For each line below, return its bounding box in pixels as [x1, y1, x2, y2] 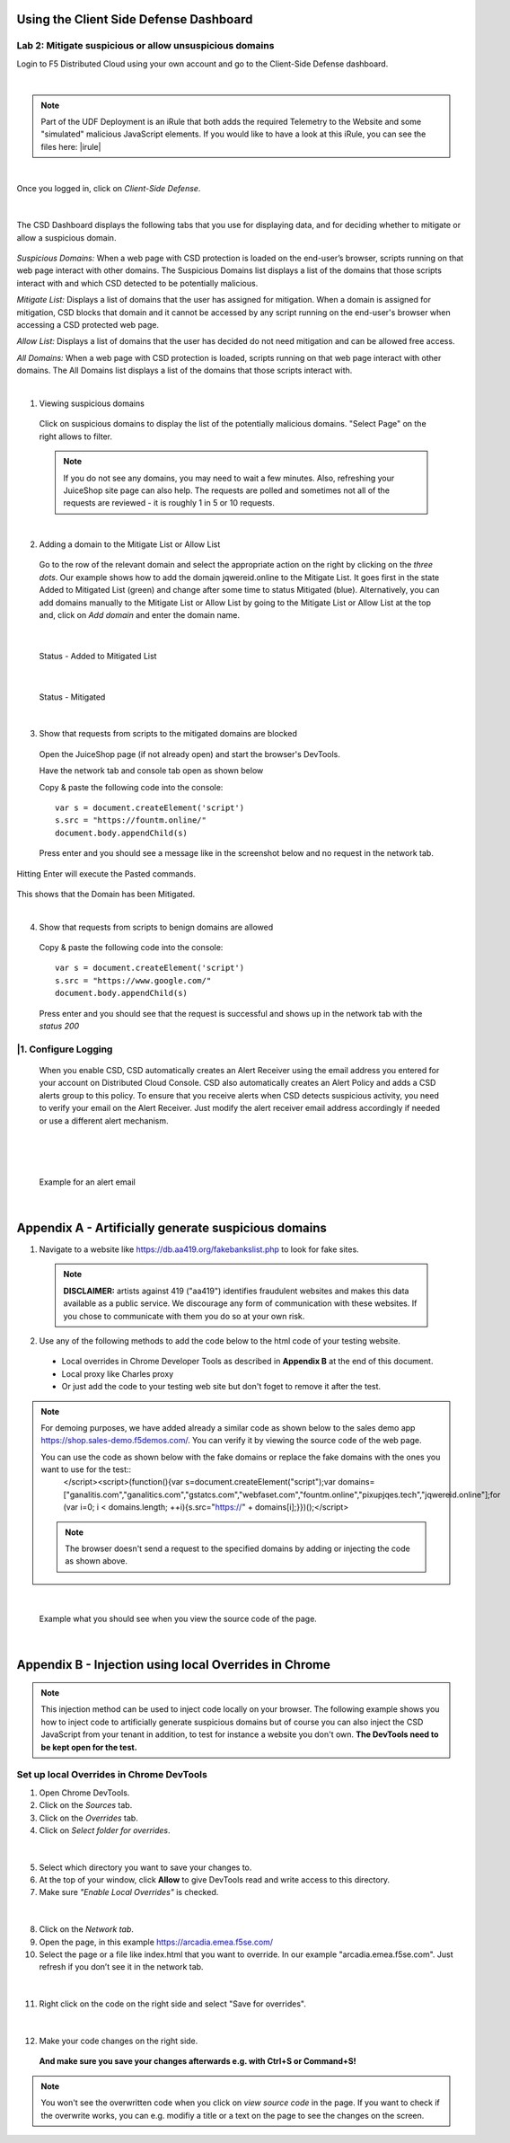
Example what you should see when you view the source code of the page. [39, 1613, 318, 1625]
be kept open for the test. [40, 1742, 138, 1752]
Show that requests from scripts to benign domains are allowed [39, 922, 274, 932]
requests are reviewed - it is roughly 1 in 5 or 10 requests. [63, 498, 276, 508]
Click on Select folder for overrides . [39, 1824, 171, 1836]
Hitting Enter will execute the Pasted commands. [16, 868, 197, 879]
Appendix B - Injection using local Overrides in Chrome [16, 1657, 331, 1672]
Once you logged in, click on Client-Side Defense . [16, 182, 201, 193]
